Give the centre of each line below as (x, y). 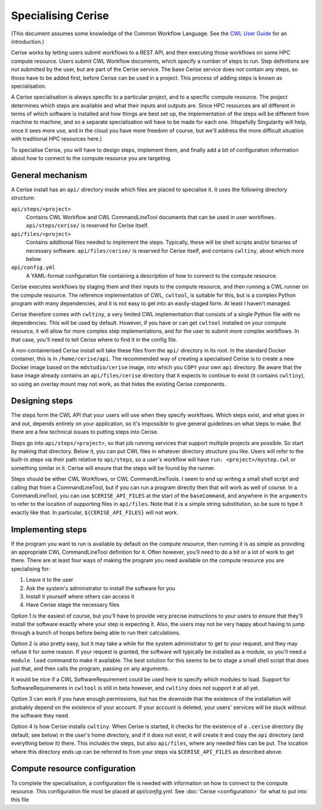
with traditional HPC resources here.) (57, 139)
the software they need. (40, 716)
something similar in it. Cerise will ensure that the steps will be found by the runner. (113, 468)
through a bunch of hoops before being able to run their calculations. (96, 633)
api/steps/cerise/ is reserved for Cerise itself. (87, 225)
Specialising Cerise (60, 16)
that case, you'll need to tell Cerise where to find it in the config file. (94, 339)
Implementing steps (49, 530)
